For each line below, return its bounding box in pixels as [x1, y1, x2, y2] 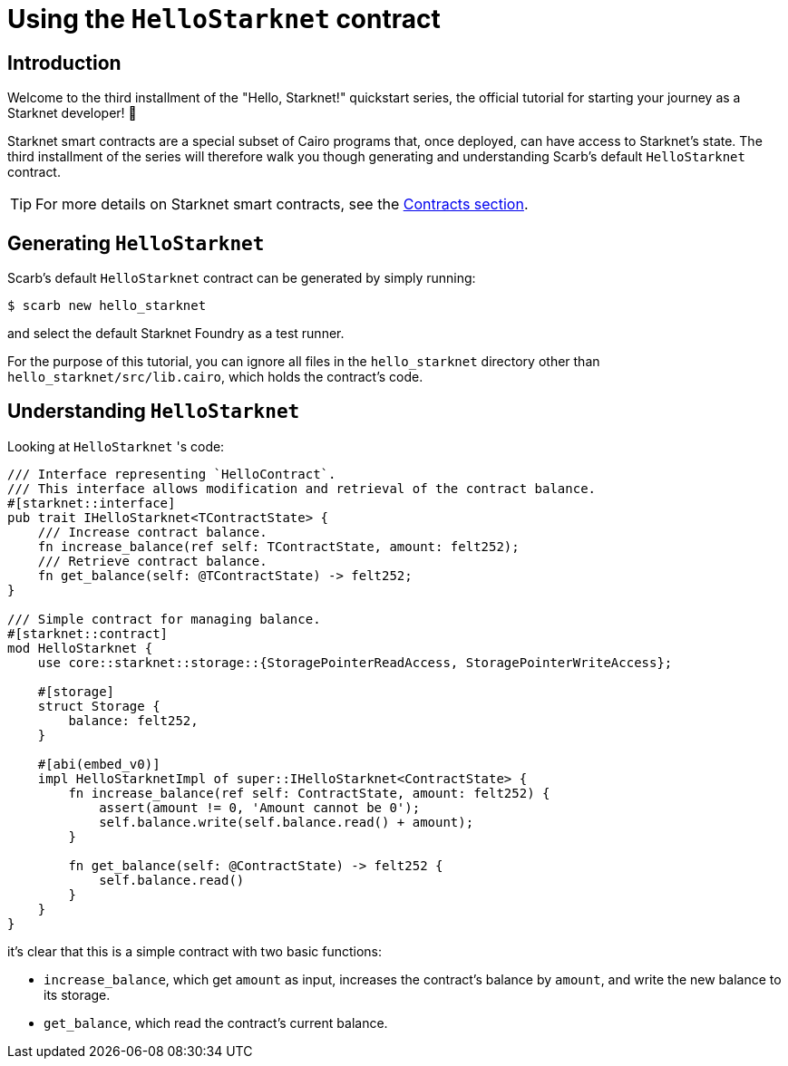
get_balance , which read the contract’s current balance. [44, 1014, 388, 1031]
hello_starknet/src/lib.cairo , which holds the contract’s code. [7, 369, 423, 385]
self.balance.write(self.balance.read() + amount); [99, 814, 474, 829]
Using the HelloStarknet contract [7, 4, 441, 34]
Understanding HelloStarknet [7, 400, 300, 423]
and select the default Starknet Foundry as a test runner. [7, 325, 345, 342]
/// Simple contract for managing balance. [7, 611, 321, 626]
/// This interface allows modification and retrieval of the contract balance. [7, 480, 597, 496]
